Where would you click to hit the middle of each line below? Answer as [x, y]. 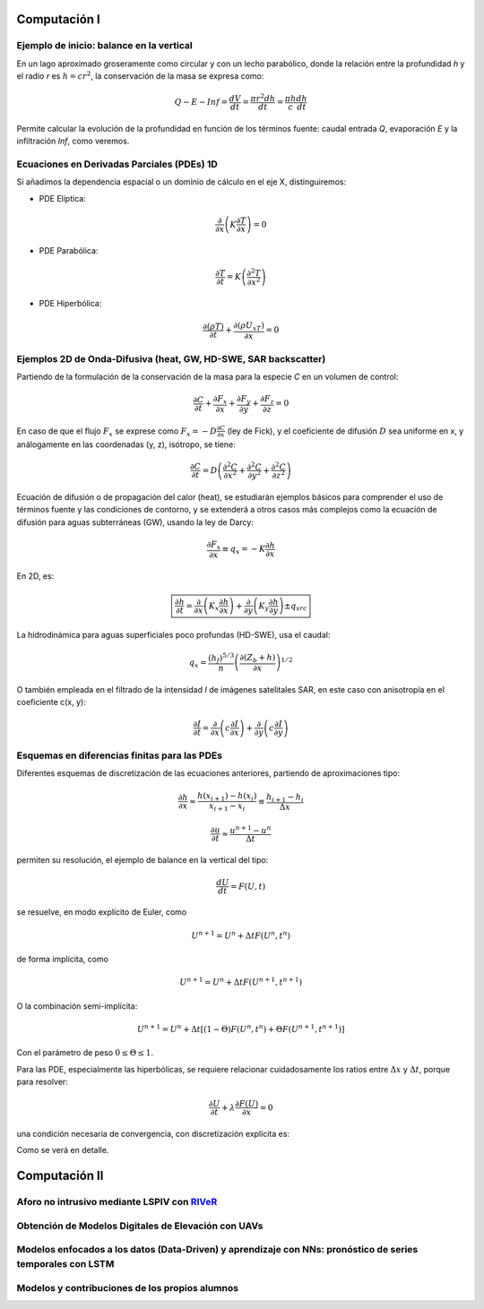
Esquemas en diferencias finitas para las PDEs [120, 755]
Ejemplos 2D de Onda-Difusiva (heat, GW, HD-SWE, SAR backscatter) [171, 358]
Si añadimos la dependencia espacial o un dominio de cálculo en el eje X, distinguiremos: [181, 182]
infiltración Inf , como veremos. [73, 141]
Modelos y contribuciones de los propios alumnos [128, 1287]
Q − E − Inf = [201, 102]
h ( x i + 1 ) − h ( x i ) [227, 797]
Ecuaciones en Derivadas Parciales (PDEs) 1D [117, 164]
